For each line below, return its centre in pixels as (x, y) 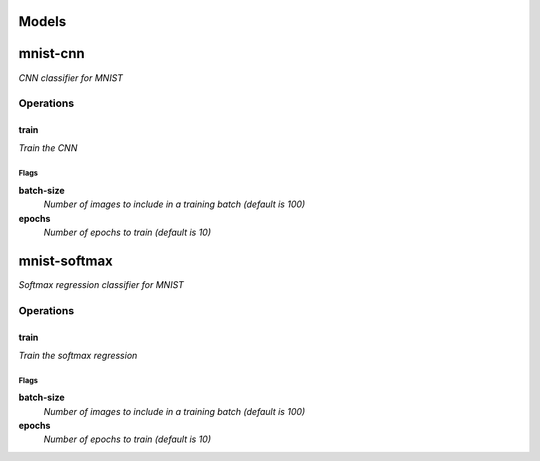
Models (42, 21)
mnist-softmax (66, 260)
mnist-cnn (51, 53)
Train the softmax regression (78, 355)
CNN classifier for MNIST (71, 77)
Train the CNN (48, 148)
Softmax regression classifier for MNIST (101, 284)
